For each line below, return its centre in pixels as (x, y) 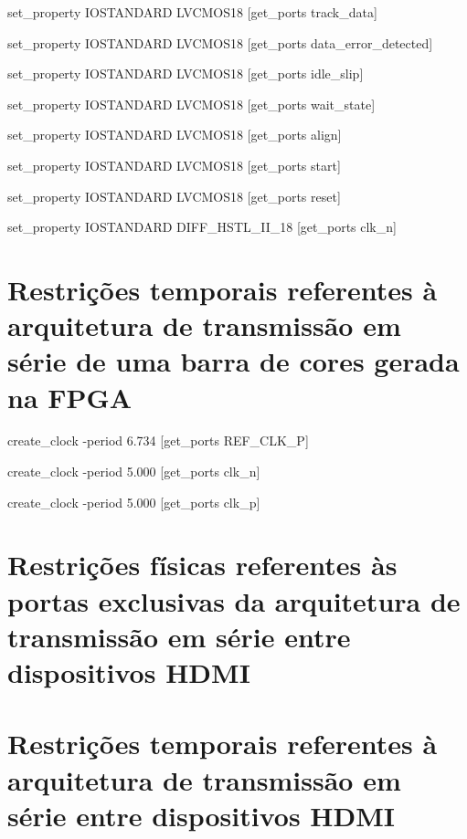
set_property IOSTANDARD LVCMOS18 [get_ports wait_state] (191, 104)
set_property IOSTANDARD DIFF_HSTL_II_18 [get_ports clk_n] (202, 227)
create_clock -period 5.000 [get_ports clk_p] (134, 502)
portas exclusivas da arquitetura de (234, 600)
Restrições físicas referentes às (202, 565)
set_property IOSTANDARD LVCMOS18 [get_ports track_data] (192, 12)
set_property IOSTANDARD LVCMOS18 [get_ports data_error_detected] (220, 42)
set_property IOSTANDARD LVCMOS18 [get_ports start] (174, 165)
